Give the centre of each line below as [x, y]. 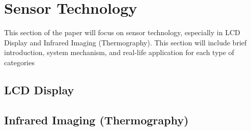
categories [19, 62]
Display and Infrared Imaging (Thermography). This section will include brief [125, 42]
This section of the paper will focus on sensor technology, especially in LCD [122, 32]
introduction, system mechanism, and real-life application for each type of [119, 52]
